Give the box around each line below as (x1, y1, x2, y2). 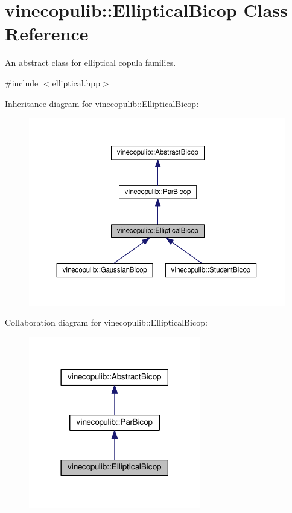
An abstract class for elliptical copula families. (5, 56, 176, 69)
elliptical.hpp (52, 76, 100, 89)
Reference (5, 21, 89, 46)
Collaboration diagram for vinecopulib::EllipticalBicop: (5, 316, 208, 329)
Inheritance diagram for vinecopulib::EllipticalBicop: (5, 97, 199, 109)
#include (5, 76, 39, 89)
